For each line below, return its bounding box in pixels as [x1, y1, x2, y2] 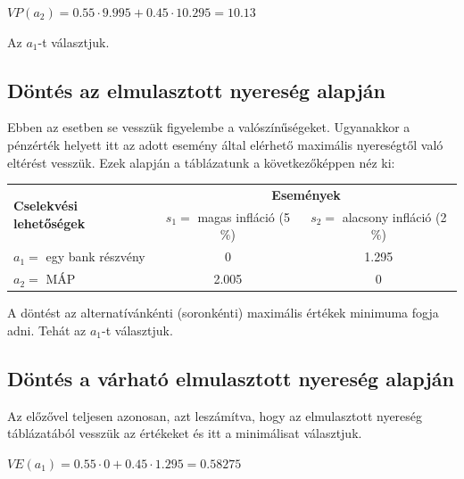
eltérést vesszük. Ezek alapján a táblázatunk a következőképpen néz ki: [7, 153, 395, 171]
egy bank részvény [46, 247, 145, 266]
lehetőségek [13, 213, 86, 232]
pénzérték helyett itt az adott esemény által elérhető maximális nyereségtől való [7, 135, 443, 153]
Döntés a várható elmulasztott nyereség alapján [7, 364, 454, 392]
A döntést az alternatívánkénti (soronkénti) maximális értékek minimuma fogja [7, 303, 439, 322]
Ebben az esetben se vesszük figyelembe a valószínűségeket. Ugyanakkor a [7, 118, 410, 136]
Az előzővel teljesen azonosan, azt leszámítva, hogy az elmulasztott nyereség [7, 406, 423, 425]
